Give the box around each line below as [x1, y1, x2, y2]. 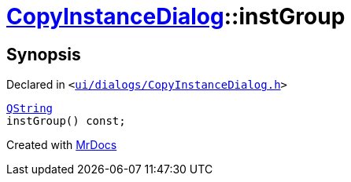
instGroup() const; [6, 115, 126, 128]
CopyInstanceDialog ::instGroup [6, 3, 345, 30]
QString [6, 102, 54, 115]
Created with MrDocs [6, 138, 117, 152]
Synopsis [6, 44, 81, 64]
